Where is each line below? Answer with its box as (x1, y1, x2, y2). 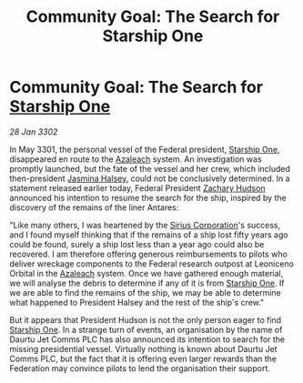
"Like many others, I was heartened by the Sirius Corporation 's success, (9, 219, 281, 230)
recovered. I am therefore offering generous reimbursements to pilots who (9, 248, 288, 259)
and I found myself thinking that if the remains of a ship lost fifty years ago (9, 229, 288, 240)
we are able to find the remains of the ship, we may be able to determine (9, 287, 282, 297)
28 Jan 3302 (9, 126, 58, 137)
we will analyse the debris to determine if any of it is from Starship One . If (9, 277, 285, 288)
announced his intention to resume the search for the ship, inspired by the (9, 192, 287, 203)
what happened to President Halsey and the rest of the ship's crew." (9, 297, 265, 307)
